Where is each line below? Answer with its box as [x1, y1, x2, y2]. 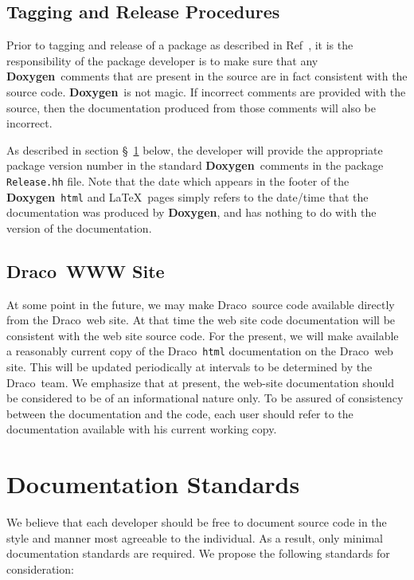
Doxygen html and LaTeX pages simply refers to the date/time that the [6, 188, 369, 205]
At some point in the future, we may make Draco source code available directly [6, 296, 395, 312]
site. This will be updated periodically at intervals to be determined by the [6, 359, 373, 375]
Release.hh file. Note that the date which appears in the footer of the [6, 172, 350, 189]
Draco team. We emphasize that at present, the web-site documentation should [6, 374, 395, 390]
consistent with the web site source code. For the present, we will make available [6, 327, 399, 343]
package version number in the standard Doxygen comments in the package [6, 157, 384, 174]
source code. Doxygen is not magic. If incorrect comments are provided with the [6, 83, 406, 100]
